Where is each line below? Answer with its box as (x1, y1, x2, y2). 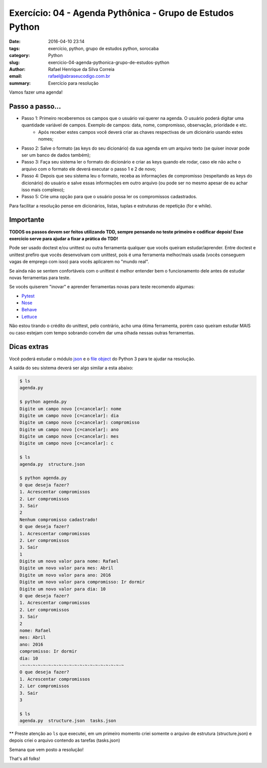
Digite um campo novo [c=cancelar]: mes (19, 434, 119, 439)
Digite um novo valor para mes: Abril (19, 565, 114, 571)
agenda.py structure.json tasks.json (19, 718, 116, 723)
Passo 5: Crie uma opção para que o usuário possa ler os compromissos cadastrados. (21, 194, 197, 200)
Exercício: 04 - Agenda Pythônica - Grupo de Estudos (9, 7, 234, 18)
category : (9, 53, 30, 58)
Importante (9, 216, 44, 224)
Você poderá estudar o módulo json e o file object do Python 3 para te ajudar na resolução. (9, 356, 195, 362)
